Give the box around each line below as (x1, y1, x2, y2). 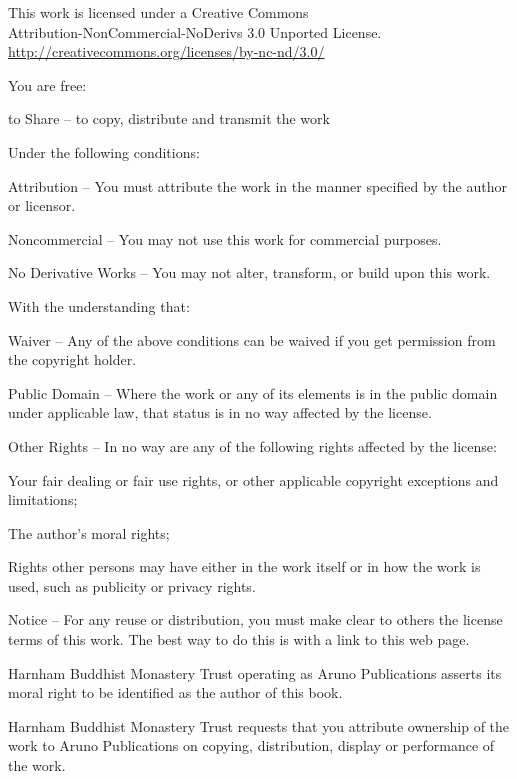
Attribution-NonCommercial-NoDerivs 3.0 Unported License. (8, 21, 382, 42)
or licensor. (8, 195, 76, 216)
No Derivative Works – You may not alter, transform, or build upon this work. (8, 262, 491, 283)
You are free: (8, 74, 87, 95)
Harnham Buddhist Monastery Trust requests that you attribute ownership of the (8, 715, 510, 736)
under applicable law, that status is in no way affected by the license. (8, 402, 432, 423)
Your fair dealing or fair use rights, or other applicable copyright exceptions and (8, 469, 499, 490)
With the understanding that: (8, 295, 190, 316)
